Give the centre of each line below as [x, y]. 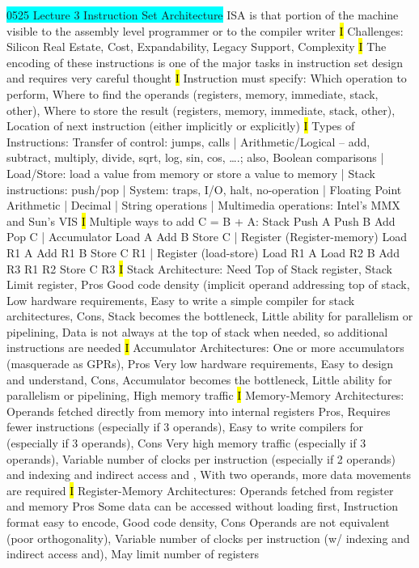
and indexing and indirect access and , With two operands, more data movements [209, 475]
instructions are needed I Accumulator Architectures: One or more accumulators [205, 348]
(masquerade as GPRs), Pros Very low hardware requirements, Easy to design [200, 364]
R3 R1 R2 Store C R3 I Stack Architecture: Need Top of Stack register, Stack [200, 268]
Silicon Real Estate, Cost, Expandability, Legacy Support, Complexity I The [197, 47]
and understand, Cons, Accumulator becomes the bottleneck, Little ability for [199, 379]
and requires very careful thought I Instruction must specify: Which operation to [207, 78]
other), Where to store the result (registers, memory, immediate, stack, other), [201, 110]
